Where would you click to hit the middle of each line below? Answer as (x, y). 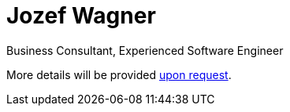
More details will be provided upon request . (119, 74)
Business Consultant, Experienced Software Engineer (145, 50)
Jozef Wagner (81, 16)
